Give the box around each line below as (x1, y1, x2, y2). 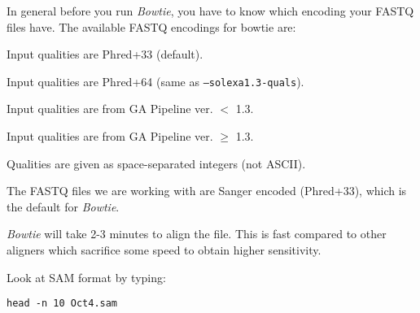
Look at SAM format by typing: (7, 268, 166, 285)
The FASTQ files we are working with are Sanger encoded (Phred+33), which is (7, 182, 407, 199)
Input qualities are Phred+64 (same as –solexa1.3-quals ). (7, 72, 304, 89)
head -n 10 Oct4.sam (7, 298, 118, 310)
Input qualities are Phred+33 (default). (7, 46, 203, 63)
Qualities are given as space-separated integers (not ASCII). (7, 154, 306, 172)
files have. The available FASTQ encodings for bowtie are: (7, 18, 296, 35)
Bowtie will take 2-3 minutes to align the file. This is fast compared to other (7, 225, 387, 242)
